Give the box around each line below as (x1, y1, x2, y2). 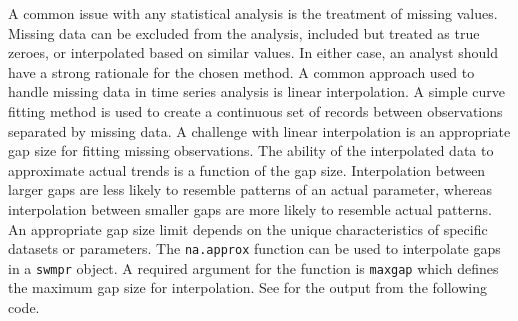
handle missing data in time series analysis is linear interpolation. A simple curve (8, 81, 505, 102)
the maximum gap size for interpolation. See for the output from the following (8, 277, 487, 298)
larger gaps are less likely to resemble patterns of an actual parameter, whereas (8, 179, 493, 200)
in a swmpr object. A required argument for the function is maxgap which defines (8, 257, 499, 278)
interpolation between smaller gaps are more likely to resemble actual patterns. (8, 198, 492, 219)
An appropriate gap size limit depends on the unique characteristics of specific (8, 218, 488, 239)
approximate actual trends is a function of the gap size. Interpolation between (8, 159, 486, 180)
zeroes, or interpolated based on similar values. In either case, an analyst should (8, 42, 498, 63)
